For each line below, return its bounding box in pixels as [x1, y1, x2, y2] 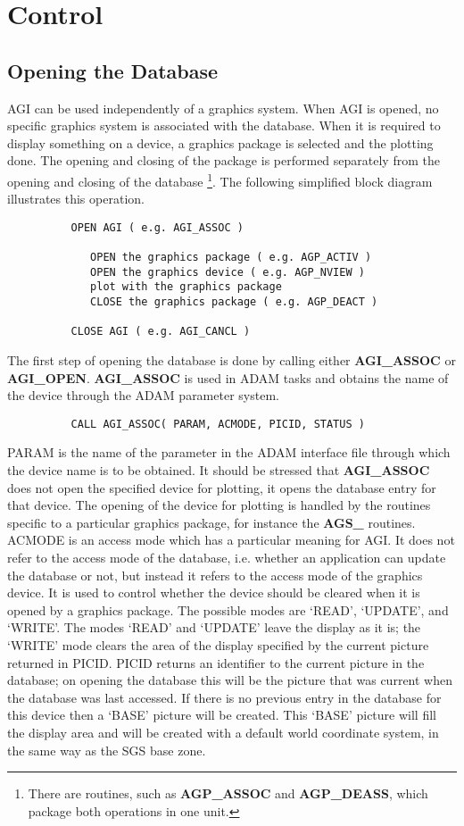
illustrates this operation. [7, 189, 145, 208]
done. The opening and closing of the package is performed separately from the [7, 151, 440, 170]
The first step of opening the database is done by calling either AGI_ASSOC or [7, 351, 456, 370]
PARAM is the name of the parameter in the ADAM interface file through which [7, 443, 451, 462]
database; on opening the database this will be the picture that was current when [7, 671, 452, 689]
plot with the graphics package [90, 280, 282, 294]
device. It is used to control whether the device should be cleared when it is [7, 583, 420, 602]
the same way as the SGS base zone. [7, 740, 206, 759]
